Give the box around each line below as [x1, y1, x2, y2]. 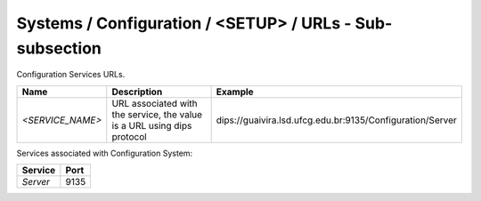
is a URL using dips [111, 119, 192, 132]
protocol [111, 130, 147, 142]
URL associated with [111, 97, 198, 109]
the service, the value [111, 108, 203, 120]
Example [216, 85, 254, 98]
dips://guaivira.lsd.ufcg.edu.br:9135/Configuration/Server [216, 114, 458, 126]
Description [111, 85, 163, 98]
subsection [16, 38, 102, 58]
